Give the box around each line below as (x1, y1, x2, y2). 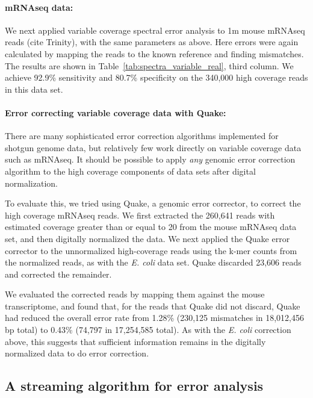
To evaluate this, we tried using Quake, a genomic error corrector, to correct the (5, 197, 301, 210)
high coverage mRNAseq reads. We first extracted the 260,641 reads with (5, 208, 275, 221)
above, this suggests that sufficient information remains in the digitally (5, 335, 266, 347)
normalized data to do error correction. (5, 347, 149, 359)
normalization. (5, 176, 58, 189)
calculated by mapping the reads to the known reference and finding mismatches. (5, 47, 304, 60)
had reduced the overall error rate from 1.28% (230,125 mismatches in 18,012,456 (5, 311, 305, 324)
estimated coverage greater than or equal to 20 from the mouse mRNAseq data (5, 220, 297, 233)
